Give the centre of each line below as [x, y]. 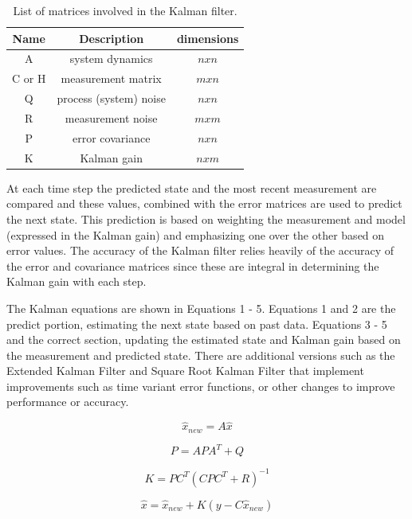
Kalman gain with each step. [77, 281]
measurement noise [111, 117]
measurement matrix [111, 78]
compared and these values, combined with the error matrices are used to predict [204, 203]
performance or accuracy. [68, 402]
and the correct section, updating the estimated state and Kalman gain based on [204, 339]
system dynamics [111, 59]
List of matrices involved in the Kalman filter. [125, 10]
